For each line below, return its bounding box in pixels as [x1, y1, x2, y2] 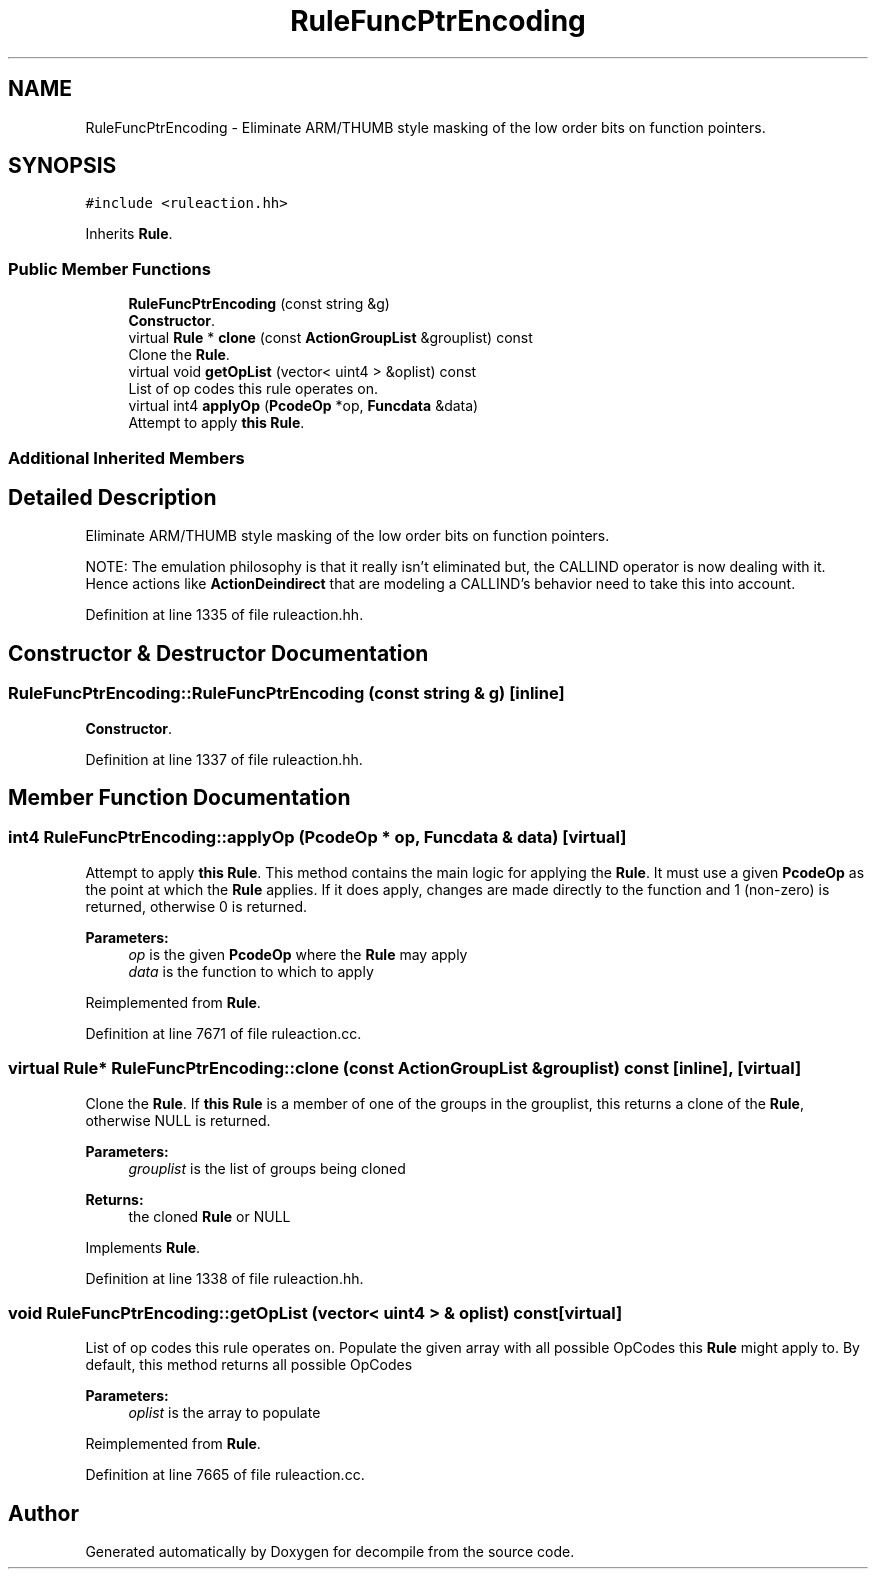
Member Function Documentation [8, 785, 351, 811]
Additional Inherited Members [8, 447, 245, 468]
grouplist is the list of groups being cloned [128, 1159, 406, 1177]
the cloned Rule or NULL [128, 1207, 291, 1225]
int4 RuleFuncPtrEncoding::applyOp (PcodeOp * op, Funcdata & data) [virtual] [8, 827, 627, 848]
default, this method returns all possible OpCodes [85, 1356, 413, 1374]
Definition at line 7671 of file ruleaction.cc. [85, 1024, 362, 1042]
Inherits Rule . [85, 225, 173, 243]
